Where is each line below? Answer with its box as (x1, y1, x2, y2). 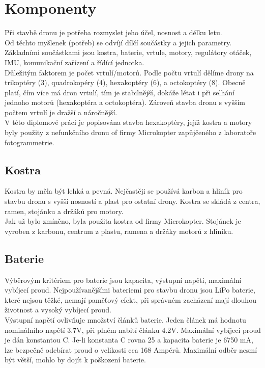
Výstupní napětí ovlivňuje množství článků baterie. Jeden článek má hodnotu (5, 314, 246, 325)
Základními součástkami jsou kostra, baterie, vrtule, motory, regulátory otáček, (5, 47, 252, 58)
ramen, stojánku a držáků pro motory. (5, 205, 124, 216)
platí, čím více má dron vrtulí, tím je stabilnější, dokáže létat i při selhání (5, 87, 234, 97)
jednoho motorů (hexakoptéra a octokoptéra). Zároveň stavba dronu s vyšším (5, 97, 246, 108)
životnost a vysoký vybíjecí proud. (5, 304, 111, 315)
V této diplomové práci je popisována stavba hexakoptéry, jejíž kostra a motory (5, 117, 252, 127)
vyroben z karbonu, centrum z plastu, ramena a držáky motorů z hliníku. (5, 225, 233, 236)
